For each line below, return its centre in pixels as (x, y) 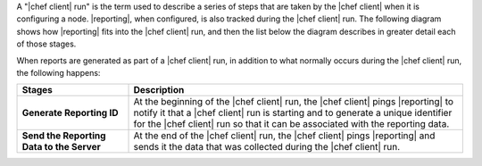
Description (159, 90)
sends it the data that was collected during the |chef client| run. (267, 147)
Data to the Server (62, 147)
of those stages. (46, 44)
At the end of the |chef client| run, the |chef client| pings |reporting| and (284, 136)
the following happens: (58, 72)
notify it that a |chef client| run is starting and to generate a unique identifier (293, 113)
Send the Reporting (64, 136)
